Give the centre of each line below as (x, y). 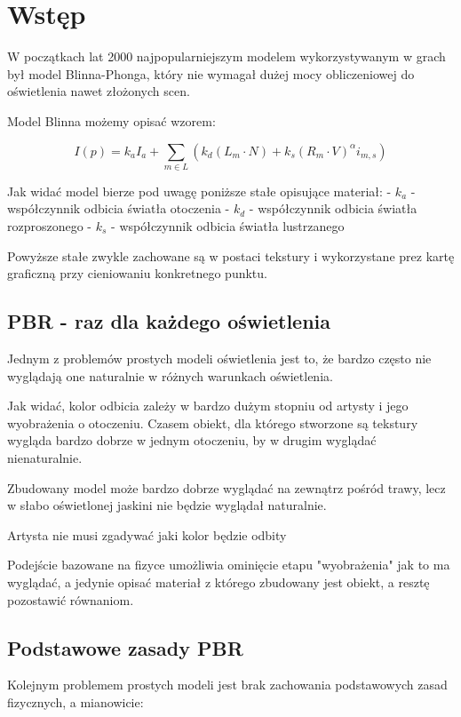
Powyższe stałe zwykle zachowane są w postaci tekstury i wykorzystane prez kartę (231, 255)
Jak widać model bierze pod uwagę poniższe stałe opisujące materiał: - (199, 191)
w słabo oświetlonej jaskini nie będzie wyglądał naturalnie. (167, 505)
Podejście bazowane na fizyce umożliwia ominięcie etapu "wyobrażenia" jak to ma (229, 565)
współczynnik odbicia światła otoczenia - (119, 208)
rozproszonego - (50, 226)
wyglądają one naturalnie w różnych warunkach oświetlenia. (170, 375)
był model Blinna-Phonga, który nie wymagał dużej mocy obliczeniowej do (211, 73)
